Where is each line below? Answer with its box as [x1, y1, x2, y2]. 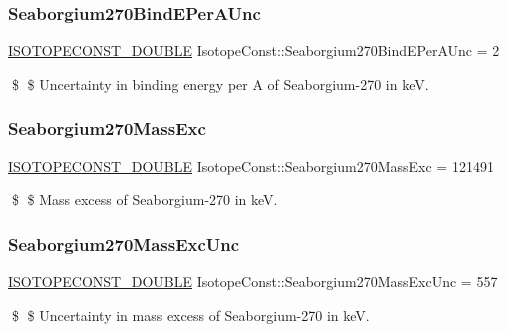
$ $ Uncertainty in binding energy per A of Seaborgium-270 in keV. [11, 73, 429, 94]
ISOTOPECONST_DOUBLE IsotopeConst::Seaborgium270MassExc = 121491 [8, 155, 494, 176]
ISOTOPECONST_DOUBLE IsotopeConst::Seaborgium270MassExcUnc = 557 [8, 271, 498, 292]
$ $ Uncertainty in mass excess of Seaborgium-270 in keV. [11, 304, 370, 325]
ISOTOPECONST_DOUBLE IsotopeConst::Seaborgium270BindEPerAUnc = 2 [8, 40, 500, 61]
